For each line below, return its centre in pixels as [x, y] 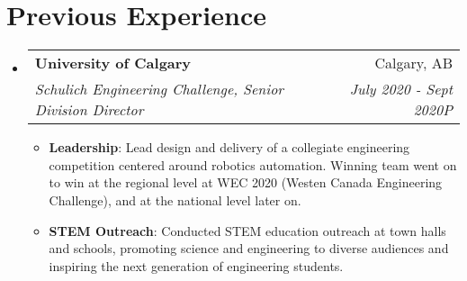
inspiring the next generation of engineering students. [196, 265]
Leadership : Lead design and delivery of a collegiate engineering [229, 147]
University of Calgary [113, 63]
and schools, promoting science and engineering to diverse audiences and [249, 248]
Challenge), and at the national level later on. [175, 199]
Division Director [89, 110]
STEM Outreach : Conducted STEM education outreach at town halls [247, 230]
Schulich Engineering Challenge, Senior [159, 89]
